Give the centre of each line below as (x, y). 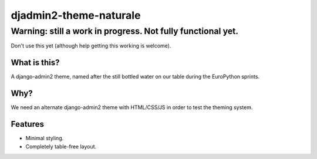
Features (27, 124)
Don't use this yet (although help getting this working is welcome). (91, 46)
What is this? (35, 62)
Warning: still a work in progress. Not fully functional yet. (125, 31)
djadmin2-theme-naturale (76, 15)
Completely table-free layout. (61, 146)
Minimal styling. (45, 138)
